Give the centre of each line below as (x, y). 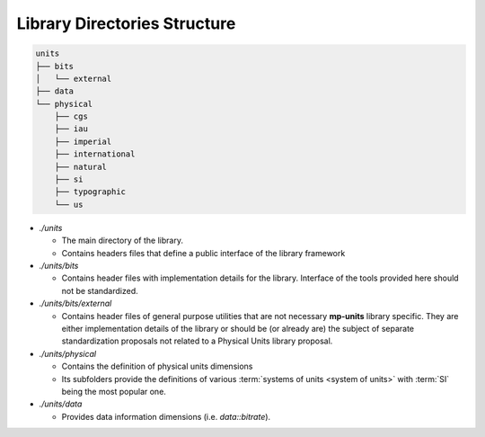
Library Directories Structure (126, 23)
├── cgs (71, 116)
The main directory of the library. (123, 241)
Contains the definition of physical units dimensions (157, 366)
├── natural (81, 167)
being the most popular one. (114, 391)
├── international (95, 154)
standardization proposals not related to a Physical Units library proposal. (197, 341)
